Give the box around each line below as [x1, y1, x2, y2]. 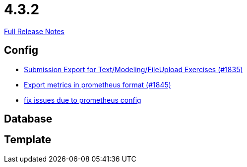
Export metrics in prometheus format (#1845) [24, 80, 171, 89]
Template [4, 133, 52, 146]
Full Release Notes [4, 27, 64, 36]
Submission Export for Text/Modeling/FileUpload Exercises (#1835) [24, 65, 243, 74]
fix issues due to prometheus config [24, 95, 141, 104]
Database [4, 113, 53, 125]
